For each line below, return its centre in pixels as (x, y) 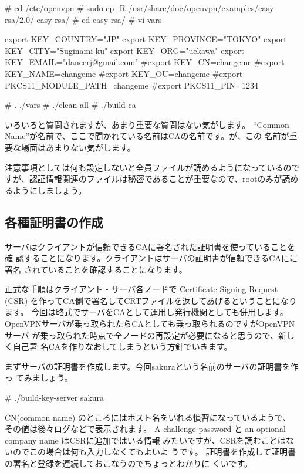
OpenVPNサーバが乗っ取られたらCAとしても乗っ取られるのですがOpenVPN (150, 324)
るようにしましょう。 (46, 190)
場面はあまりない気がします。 (78, 147)
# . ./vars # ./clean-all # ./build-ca (70, 105)
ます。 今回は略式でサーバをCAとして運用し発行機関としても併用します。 (146, 312)
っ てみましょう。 (39, 378)
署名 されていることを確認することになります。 (96, 269)
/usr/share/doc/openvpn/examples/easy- (202, 8)
